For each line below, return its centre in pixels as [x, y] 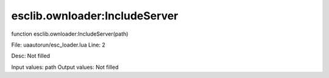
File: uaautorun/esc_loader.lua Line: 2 [58, 45]
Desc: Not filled [31, 56]
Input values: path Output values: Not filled [65, 67]
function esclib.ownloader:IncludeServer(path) [70, 34]
